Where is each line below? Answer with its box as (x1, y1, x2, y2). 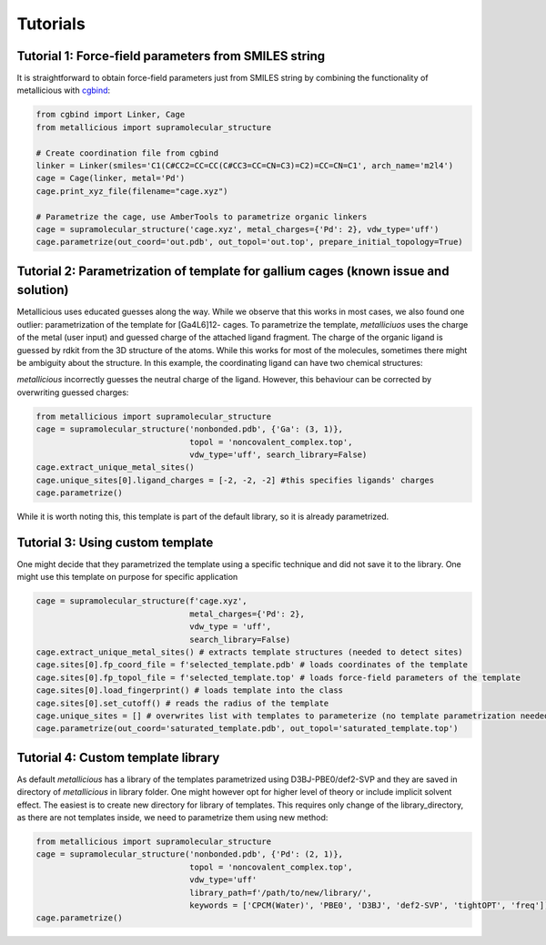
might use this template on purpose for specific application (16, 572, 238, 583)
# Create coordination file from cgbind (35, 147, 218, 158)
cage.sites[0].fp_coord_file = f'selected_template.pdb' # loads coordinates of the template (35, 660, 469, 670)
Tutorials (16, 14, 86, 34)
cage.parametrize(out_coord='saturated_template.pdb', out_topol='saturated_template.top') (35, 724, 459, 734)
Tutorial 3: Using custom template (16, 534, 214, 550)
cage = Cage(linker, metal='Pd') (35, 173, 186, 184)
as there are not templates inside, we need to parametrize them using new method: (16, 811, 329, 823)
